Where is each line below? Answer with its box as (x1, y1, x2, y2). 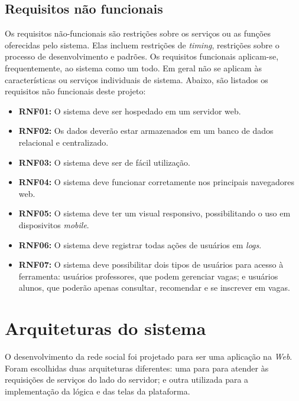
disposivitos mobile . (18, 218, 89, 231)
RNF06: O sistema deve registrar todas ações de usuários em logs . (18, 238, 262, 251)
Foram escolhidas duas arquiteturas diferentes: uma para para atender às (5, 361, 269, 374)
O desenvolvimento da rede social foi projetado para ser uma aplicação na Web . (5, 350, 292, 363)
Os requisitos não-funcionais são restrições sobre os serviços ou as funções (5, 27, 271, 40)
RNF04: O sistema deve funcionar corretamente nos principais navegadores (18, 176, 295, 188)
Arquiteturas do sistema (5, 316, 206, 340)
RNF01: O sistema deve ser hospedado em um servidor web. (18, 104, 241, 117)
